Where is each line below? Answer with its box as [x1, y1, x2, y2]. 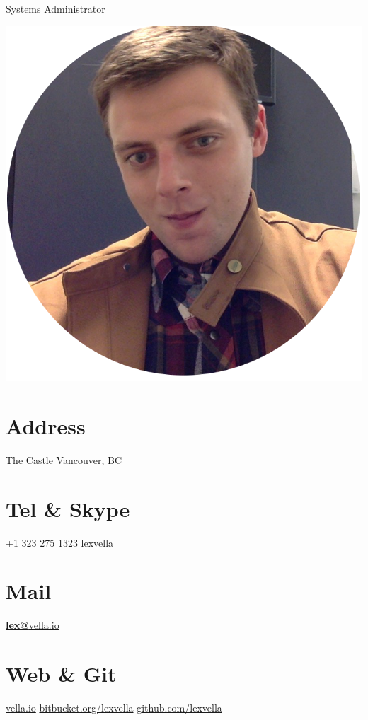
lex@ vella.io [6, 617, 59, 632]
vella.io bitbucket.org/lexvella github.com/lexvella [6, 700, 222, 715]
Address [6, 411, 86, 440]
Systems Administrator [6, 1, 105, 16]
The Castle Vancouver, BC [6, 452, 122, 467]
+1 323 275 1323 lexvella [6, 535, 114, 550]
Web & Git [6, 659, 117, 688]
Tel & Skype [6, 494, 130, 523]
